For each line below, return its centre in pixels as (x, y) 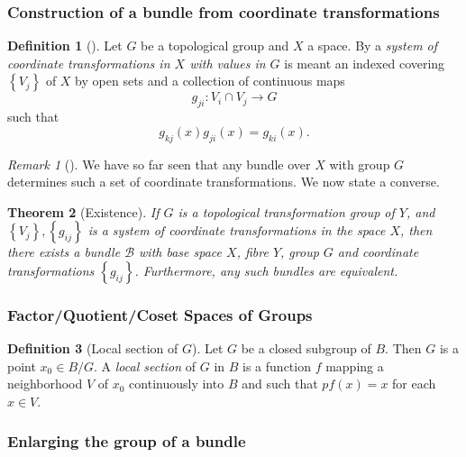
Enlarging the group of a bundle (127, 441)
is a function (277, 366)
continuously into (177, 384)
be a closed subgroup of (306, 348)
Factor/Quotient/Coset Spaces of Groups (160, 314)
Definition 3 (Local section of (93, 348)
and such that (280, 384)
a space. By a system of (373, 46)
